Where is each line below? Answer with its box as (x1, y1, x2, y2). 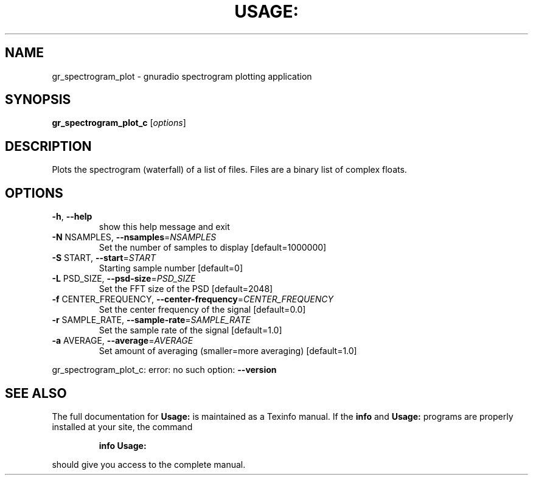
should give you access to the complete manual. (52, 459, 246, 470)
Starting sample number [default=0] (99, 263, 243, 274)
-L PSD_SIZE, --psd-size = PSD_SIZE (52, 273, 196, 284)
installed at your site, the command (52, 421, 193, 432)
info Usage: (99, 440, 147, 451)
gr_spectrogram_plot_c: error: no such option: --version (52, 364, 277, 375)
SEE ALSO (5, 385, 67, 401)
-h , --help (52, 211, 92, 222)
